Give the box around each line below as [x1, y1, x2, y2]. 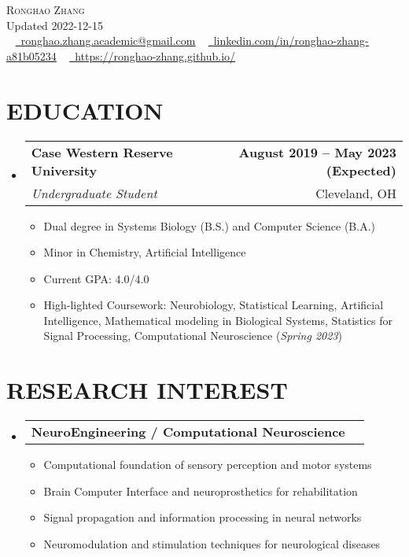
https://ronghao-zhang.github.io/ [75, 47, 236, 64]
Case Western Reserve [31, 142, 173, 161]
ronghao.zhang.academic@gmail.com [20, 32, 196, 49]
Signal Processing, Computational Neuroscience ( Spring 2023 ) [43, 327, 342, 344]
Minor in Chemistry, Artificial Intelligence [43, 244, 246, 260]
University [31, 160, 98, 179]
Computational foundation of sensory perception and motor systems [43, 456, 372, 473]
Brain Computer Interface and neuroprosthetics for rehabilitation [43, 482, 358, 499]
